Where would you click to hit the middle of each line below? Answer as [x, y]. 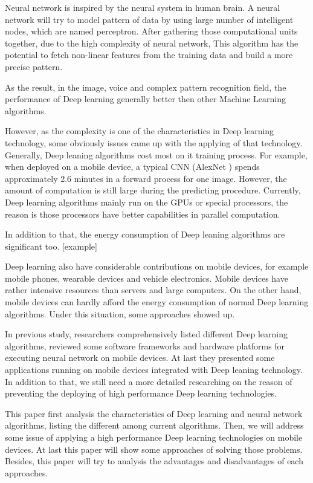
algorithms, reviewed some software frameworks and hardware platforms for [145, 345]
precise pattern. [34, 66]
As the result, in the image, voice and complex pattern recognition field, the [146, 87]
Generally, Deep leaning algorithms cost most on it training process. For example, [156, 154]
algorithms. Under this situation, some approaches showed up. [120, 313]
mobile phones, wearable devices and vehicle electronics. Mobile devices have [147, 278]
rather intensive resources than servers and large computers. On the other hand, [153, 290]
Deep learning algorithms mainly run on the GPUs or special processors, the [147, 202]
